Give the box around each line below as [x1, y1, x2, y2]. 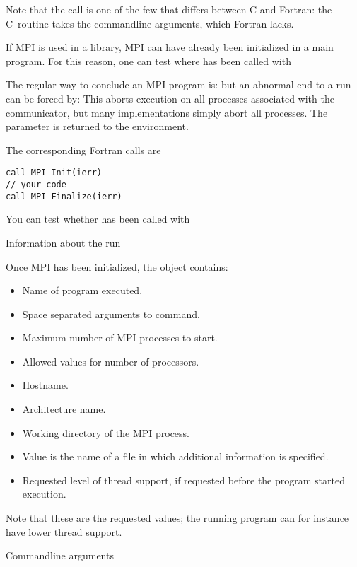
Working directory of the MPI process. [22, 425, 189, 440]
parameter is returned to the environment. [6, 119, 189, 134]
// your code [6, 180, 66, 189]
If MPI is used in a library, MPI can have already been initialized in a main [6, 40, 334, 54]
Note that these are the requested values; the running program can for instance [6, 510, 349, 525]
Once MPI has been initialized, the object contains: [6, 259, 228, 274]
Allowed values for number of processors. [22, 353, 199, 368]
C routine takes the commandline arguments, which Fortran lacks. [6, 16, 294, 30]
